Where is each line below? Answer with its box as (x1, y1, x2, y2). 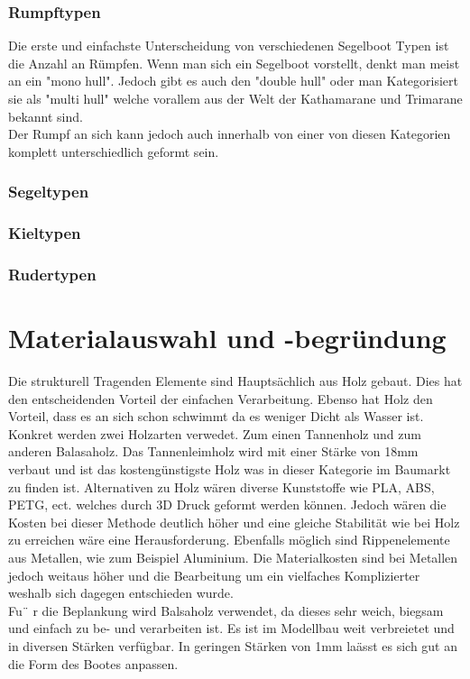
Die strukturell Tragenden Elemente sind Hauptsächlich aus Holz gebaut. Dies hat (8, 372, 463, 390)
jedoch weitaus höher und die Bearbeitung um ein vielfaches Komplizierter (8, 565, 420, 584)
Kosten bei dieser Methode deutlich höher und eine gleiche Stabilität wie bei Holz (8, 512, 460, 531)
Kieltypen (8, 222, 81, 244)
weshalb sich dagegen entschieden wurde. (8, 583, 234, 602)
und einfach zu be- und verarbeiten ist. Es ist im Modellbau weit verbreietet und (8, 619, 455, 638)
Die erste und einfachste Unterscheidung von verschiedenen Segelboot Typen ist (8, 36, 449, 55)
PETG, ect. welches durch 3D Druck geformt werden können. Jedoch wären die (8, 495, 447, 514)
